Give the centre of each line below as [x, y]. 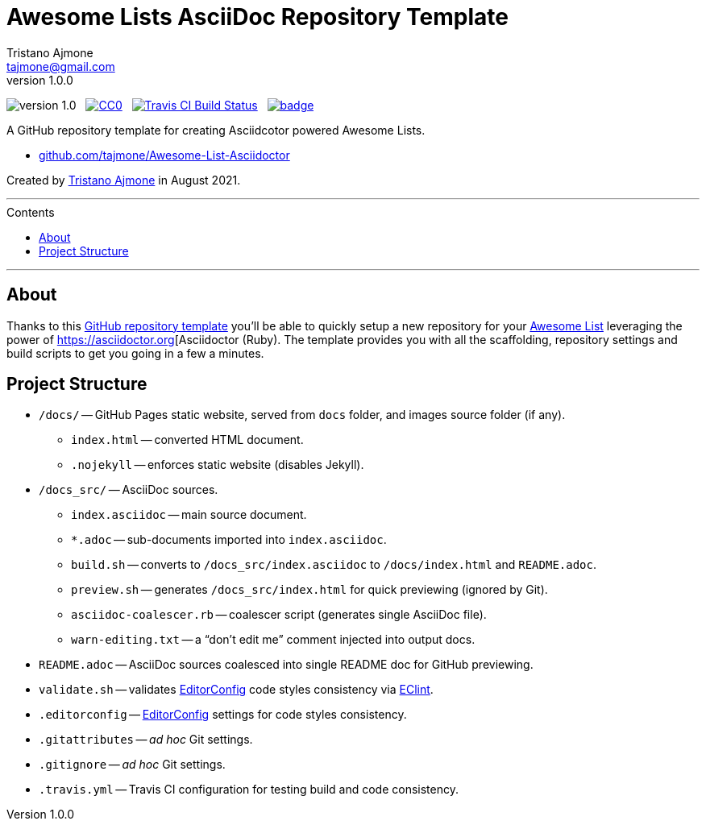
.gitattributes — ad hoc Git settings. [146, 740]
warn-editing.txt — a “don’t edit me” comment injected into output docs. [273, 640]
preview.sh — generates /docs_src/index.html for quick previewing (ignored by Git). [309, 590]
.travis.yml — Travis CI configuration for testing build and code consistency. [249, 790]
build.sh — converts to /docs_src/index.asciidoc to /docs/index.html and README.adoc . [334, 565]
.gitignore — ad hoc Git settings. [132, 765]
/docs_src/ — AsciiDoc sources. [129, 490]
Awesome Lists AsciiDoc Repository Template [257, 17]
